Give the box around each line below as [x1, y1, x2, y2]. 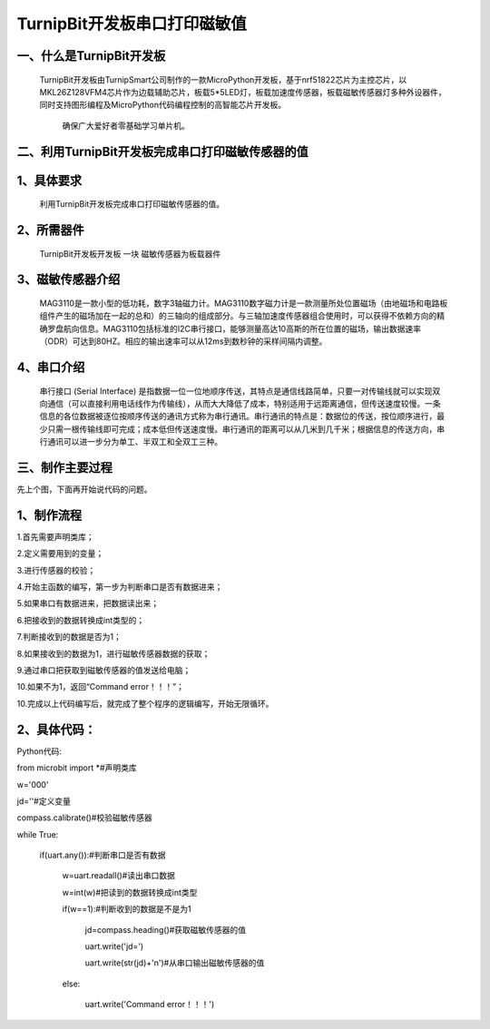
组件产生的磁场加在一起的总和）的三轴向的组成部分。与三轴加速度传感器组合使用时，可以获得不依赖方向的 [39, 310, 437, 321]
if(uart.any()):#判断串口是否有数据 [39, 849, 166, 861]
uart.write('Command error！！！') [84, 999, 215, 1010]
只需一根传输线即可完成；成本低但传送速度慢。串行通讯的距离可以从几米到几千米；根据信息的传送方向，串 [46, 423, 445, 435]
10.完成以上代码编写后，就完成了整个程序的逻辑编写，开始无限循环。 [16, 698, 274, 709]
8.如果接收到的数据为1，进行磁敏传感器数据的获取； [16, 648, 211, 659]
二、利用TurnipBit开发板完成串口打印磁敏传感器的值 [16, 143, 309, 159]
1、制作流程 [16, 507, 83, 523]
